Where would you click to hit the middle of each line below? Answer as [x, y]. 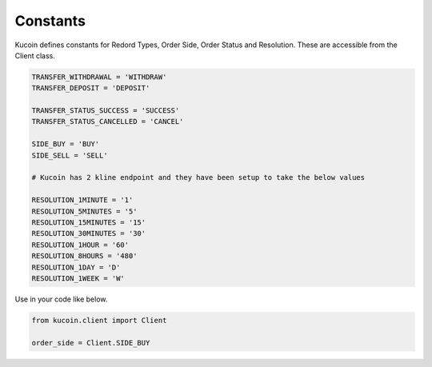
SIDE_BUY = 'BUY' [66, 144]
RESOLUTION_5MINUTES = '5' [84, 211]
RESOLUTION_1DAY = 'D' [76, 267]
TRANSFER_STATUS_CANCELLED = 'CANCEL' [108, 122]
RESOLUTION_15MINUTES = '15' [89, 223]
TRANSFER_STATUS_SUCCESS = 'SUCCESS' [106, 111]
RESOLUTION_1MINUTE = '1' [82, 200]
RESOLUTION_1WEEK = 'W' [78, 278]
